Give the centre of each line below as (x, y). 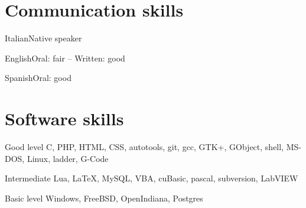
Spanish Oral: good (38, 78)
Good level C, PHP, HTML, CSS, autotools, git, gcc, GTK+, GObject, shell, (144, 147)
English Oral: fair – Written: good (65, 58)
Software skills (64, 118)
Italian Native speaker (43, 38)
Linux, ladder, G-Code (68, 158)
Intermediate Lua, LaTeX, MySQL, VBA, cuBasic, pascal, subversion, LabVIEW (152, 178)
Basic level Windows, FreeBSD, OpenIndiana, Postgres (104, 198)
